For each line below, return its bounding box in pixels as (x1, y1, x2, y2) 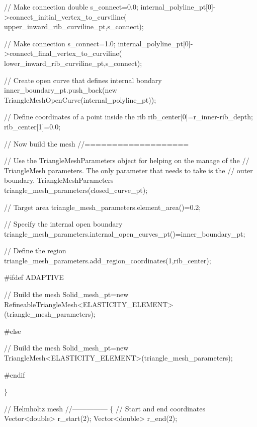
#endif (4, 369, 25, 380)
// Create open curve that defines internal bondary (4, 75, 162, 85)
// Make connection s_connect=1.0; (4, 38, 116, 48)
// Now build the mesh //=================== (4, 138, 189, 149)
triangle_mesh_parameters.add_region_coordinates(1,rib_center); (4, 255, 211, 265)
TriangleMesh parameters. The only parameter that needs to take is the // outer (4, 165, 253, 175)
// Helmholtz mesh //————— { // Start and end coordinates (4, 403, 206, 413)
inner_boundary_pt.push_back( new (4, 85, 117, 95)
